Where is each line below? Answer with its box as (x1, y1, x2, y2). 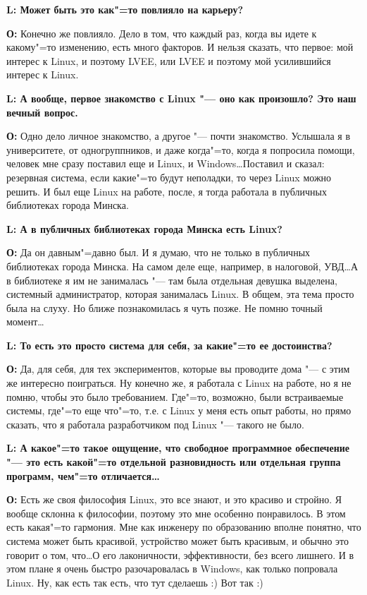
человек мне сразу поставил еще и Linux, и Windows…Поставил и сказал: (6, 156, 325, 171)
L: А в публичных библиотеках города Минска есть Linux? (6, 221, 282, 236)
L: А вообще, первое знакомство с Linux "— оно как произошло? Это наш (6, 90, 356, 105)
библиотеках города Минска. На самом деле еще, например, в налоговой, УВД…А (6, 258, 359, 273)
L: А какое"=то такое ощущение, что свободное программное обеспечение (6, 440, 350, 455)
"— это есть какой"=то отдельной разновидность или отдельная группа (6, 455, 341, 469)
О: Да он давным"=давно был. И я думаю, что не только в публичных (6, 245, 311, 260)
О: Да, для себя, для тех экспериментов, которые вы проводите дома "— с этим (6, 361, 350, 376)
